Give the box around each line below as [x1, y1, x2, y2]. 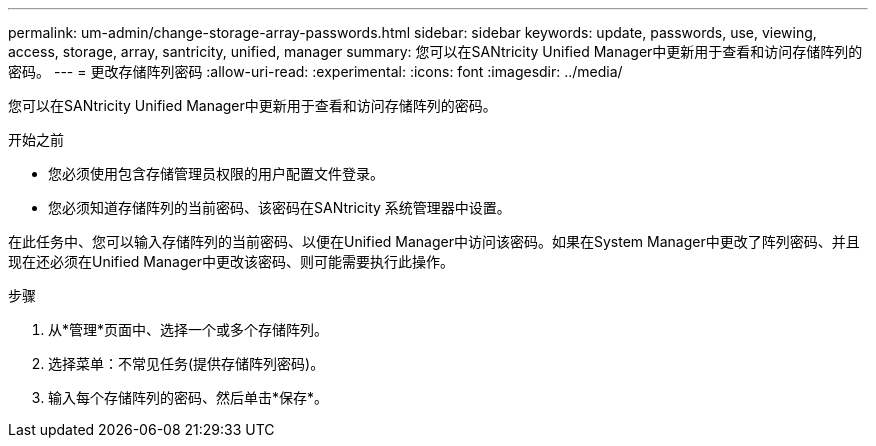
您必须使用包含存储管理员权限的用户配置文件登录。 [48, 165, 384, 182]
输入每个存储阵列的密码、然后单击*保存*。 [48, 389, 329, 406]
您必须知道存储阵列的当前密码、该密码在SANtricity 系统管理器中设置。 [48, 199, 511, 216]
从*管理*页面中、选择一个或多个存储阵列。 [48, 321, 329, 338]
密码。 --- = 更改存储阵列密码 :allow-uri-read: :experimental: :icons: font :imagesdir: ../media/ [8, 63, 623, 80]
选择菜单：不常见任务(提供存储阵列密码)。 [48, 355, 325, 372]
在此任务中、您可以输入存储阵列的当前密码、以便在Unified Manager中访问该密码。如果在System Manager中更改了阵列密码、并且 [8, 233, 860, 250]
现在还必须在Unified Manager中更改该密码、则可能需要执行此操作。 [8, 253, 454, 270]
